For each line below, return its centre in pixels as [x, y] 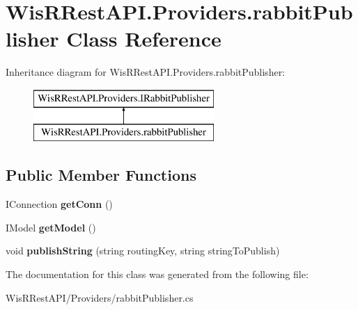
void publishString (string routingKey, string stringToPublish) [143, 251]
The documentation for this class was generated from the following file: [157, 274]
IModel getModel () [51, 227]
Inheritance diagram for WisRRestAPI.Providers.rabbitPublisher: [146, 72]
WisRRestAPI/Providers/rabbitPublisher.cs [100, 297]
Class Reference [144, 39]
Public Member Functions [101, 175]
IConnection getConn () [59, 204]
